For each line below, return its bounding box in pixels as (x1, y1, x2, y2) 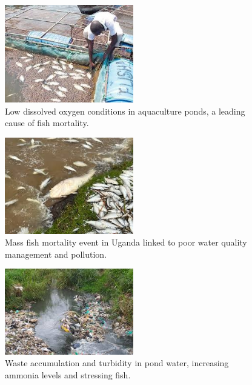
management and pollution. (5, 247, 107, 260)
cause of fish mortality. (5, 116, 89, 129)
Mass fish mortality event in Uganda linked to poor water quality (5, 236, 247, 249)
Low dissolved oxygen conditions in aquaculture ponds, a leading (5, 104, 245, 117)
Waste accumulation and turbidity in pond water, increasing (5, 357, 229, 369)
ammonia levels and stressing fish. (5, 368, 131, 381)
